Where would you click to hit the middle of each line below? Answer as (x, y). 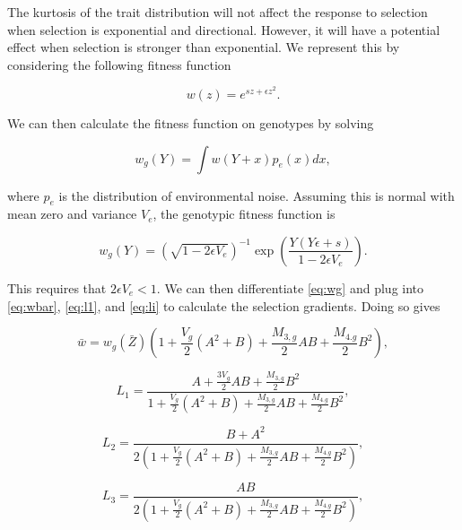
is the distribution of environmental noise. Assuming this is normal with (257, 195)
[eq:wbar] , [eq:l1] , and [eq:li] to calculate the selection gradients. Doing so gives (224, 305)
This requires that (57, 287)
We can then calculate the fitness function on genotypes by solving (191, 123)
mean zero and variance (72, 214)
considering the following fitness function (119, 64)
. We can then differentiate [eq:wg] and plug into (290, 287)
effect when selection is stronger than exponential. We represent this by (204, 47)
